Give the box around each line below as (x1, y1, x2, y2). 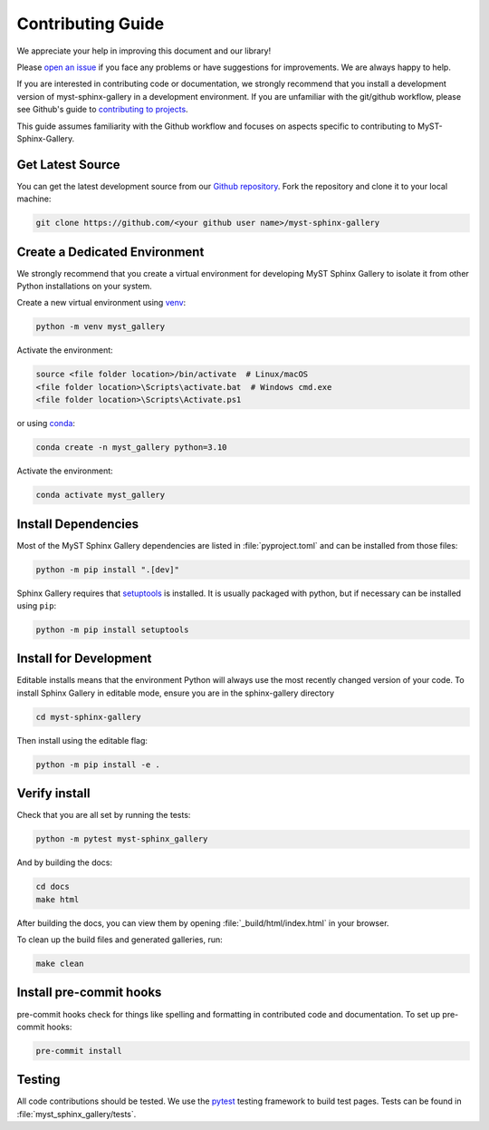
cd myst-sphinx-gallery (35, 712, 142, 722)
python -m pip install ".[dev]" (35, 564, 180, 575)
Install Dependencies (16, 516, 139, 531)
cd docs (35, 882, 70, 892)
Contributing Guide (16, 14, 165, 34)
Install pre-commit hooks (16, 985, 162, 1000)
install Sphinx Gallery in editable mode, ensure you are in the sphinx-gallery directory (16, 687, 335, 698)
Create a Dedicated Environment (16, 244, 205, 259)
